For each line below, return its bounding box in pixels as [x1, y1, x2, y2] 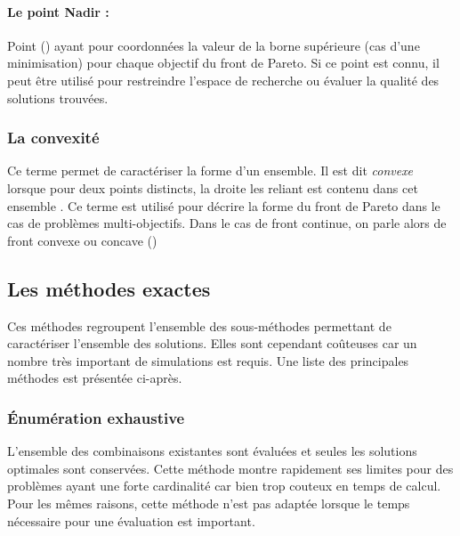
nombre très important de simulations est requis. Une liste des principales [7, 351, 409, 370]
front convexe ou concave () [7, 231, 157, 249]
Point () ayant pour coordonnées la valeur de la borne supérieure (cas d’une [7, 36, 420, 54]
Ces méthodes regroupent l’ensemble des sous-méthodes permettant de [7, 316, 391, 335]
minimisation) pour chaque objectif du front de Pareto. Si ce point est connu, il [7, 53, 440, 72]
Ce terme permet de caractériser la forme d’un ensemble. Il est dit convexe [7, 161, 414, 180]
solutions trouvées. [7, 88, 109, 107]
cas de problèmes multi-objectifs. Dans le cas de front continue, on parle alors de [7, 214, 447, 232]
